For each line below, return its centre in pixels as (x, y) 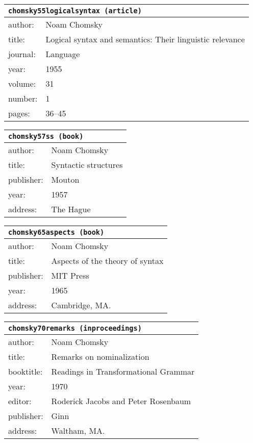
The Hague (71, 209)
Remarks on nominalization (100, 356)
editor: (20, 401)
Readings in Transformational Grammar (123, 371)
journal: (22, 54)
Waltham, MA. (78, 430)
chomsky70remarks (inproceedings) (75, 328)
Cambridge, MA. (81, 305)
